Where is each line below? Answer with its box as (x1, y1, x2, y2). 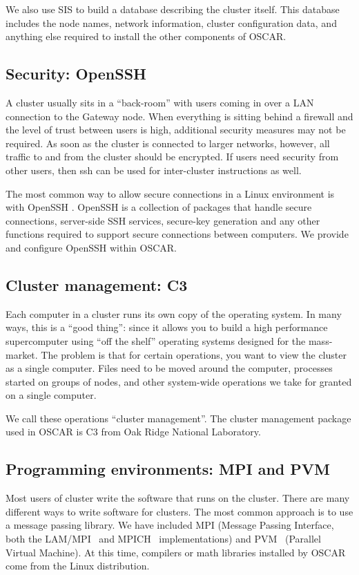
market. (6, 347, 38, 361)
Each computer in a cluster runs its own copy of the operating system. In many (6, 306, 342, 321)
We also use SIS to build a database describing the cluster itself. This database (6, 2, 340, 16)
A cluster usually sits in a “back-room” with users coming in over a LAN (6, 95, 314, 109)
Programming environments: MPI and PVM (6, 458, 331, 480)
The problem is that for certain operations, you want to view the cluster (41, 347, 347, 361)
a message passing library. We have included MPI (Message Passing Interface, (6, 518, 334, 532)
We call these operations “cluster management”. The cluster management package (6, 411, 351, 425)
